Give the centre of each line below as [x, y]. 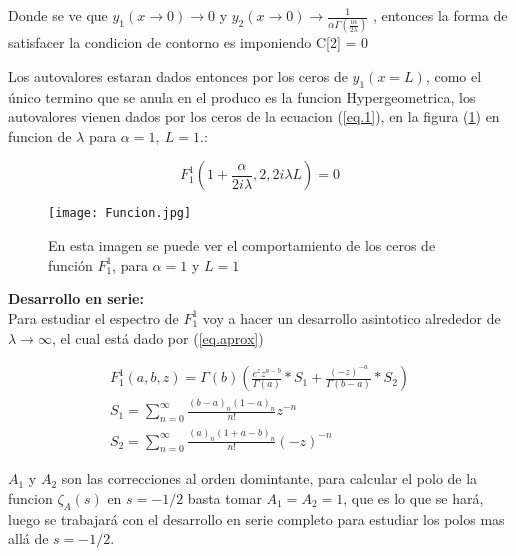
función [70, 264]
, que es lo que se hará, [413, 497]
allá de [28, 538]
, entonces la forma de [440, 15]
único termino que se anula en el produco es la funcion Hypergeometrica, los [242, 96]
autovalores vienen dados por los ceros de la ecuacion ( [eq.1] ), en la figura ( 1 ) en [254, 116]
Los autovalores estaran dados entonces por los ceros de [178, 75]
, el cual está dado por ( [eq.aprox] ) [157, 337]
